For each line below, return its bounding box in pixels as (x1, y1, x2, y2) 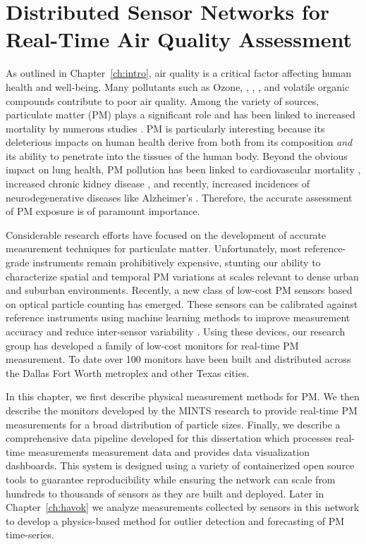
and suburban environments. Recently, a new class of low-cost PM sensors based (6, 283, 353, 297)
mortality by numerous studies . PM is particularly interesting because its (6, 120, 325, 135)
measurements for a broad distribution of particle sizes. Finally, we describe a (6, 416, 341, 431)
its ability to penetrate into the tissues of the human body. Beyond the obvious (6, 148, 348, 163)
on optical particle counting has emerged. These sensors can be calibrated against (6, 296, 358, 311)
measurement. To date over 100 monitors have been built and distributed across (6, 352, 351, 366)
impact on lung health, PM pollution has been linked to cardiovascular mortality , (6, 162, 361, 177)
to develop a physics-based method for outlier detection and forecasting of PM (6, 513, 345, 528)
